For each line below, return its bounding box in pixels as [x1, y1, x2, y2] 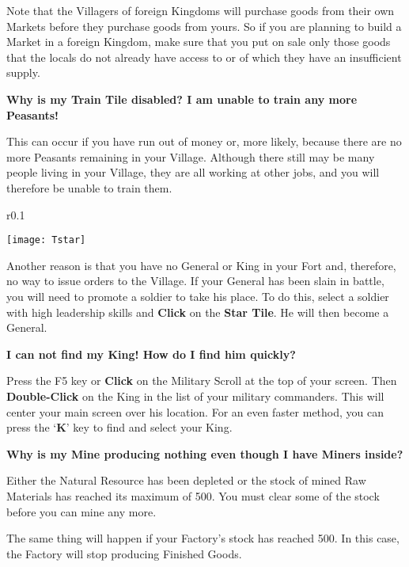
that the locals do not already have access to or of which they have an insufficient [6, 48, 402, 65]
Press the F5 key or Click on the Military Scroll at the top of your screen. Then [6, 372, 397, 389]
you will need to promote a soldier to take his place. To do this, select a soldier [6, 287, 389, 304]
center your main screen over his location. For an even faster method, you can [6, 403, 384, 420]
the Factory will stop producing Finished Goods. [6, 545, 242, 561]
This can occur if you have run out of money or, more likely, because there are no [6, 133, 402, 150]
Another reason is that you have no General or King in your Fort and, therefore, [6, 257, 396, 273]
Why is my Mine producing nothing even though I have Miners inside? [6, 445, 403, 462]
